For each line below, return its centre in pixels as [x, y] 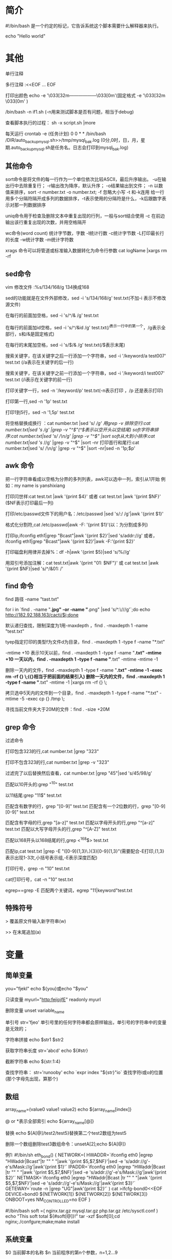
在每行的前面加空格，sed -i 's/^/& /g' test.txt [52, 315]
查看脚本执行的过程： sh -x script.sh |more [51, 123]
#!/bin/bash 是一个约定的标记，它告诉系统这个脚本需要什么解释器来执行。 [83, 26]
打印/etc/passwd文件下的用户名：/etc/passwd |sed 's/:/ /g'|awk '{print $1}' [84, 514]
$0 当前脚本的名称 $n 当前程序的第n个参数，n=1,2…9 [62, 1252]
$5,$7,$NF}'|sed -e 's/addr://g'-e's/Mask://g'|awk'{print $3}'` [70, 1183]
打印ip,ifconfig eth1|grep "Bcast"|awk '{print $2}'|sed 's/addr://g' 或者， [81, 535]
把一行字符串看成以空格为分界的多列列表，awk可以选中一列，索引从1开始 [83, 479]
